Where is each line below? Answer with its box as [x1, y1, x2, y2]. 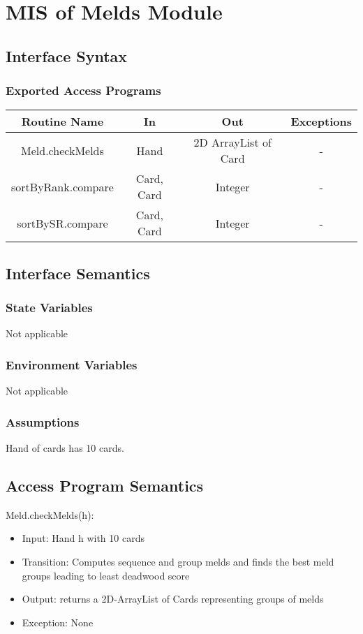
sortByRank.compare [11, 178, 114, 195]
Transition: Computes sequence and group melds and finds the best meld [22, 554, 334, 568]
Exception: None [22, 614, 94, 629]
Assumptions [6, 413, 80, 430]
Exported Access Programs [6, 82, 161, 99]
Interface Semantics [6, 262, 150, 283]
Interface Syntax [6, 45, 128, 66]
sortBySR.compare [17, 214, 108, 231]
